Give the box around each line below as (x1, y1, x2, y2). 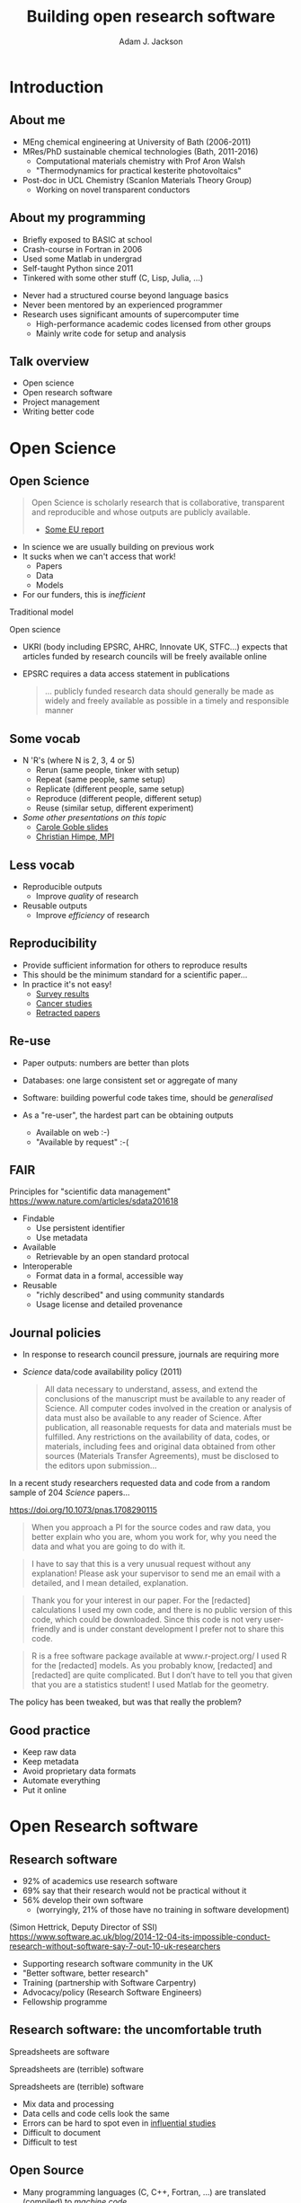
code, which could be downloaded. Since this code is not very (31, 1615, 262, 1625)
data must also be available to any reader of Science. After (44, 1412, 262, 1423)
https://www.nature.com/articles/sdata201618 (9, 1196, 179, 1207)
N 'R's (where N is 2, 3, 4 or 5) (22, 755, 136, 765)
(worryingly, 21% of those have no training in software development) (35, 1905, 290, 1915)
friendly (31, 1623, 61, 1634)
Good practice (9, 1722, 92, 1738)
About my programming (9, 210, 146, 226)
